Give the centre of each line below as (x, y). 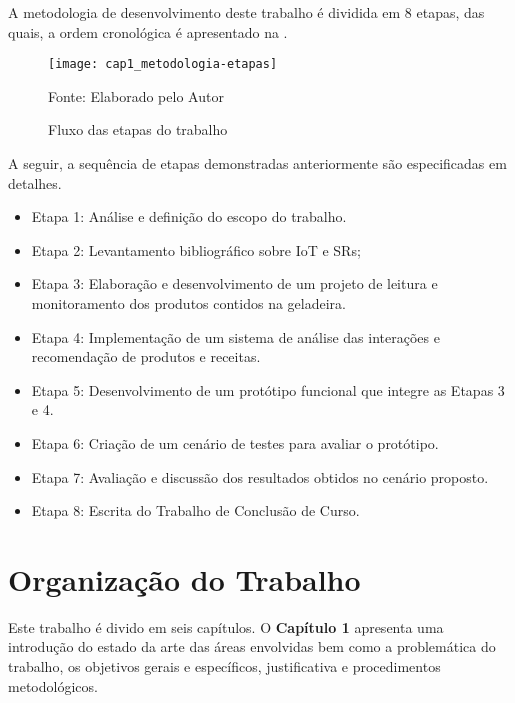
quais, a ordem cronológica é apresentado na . (148, 31)
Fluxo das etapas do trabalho (138, 129)
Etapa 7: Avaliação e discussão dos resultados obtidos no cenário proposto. (260, 476)
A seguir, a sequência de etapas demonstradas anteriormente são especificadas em (257, 163)
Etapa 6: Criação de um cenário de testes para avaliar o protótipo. (235, 442)
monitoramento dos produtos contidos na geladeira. (188, 303)
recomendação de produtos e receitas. (146, 356)
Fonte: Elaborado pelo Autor (136, 95)
